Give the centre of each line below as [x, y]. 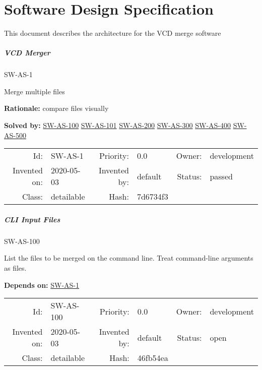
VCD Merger [27, 53]
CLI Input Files [32, 219]
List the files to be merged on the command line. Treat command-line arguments [129, 258]
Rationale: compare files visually [56, 108]
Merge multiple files [35, 91]
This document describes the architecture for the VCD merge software [113, 33]
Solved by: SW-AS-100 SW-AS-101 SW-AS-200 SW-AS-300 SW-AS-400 [118, 125]
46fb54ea [153, 358]
